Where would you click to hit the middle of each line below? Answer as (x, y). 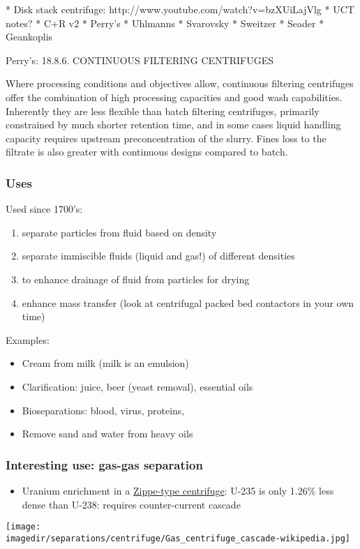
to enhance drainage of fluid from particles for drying (136, 279)
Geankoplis (29, 37)
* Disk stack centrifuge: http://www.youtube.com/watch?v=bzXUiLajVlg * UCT (180, 9)
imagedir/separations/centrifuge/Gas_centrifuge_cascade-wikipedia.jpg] (178, 538)
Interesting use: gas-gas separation (104, 464)
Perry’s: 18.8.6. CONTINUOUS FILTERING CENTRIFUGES (140, 60)
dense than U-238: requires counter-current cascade (131, 504)
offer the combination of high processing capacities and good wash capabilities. (174, 97)
